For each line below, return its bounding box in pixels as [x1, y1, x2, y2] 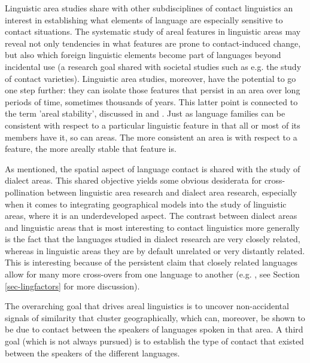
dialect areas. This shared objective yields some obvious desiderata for [5, 174, 262, 187]
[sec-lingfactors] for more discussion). [5, 279, 140, 292]
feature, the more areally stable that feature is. [5, 142, 177, 155]
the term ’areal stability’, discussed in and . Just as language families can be [5, 107, 285, 120]
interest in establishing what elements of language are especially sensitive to [5, 13, 283, 26]
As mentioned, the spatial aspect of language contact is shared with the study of [5, 162, 300, 175]
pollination [5, 185, 44, 198]
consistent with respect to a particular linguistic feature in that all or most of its [5, 118, 300, 131]
